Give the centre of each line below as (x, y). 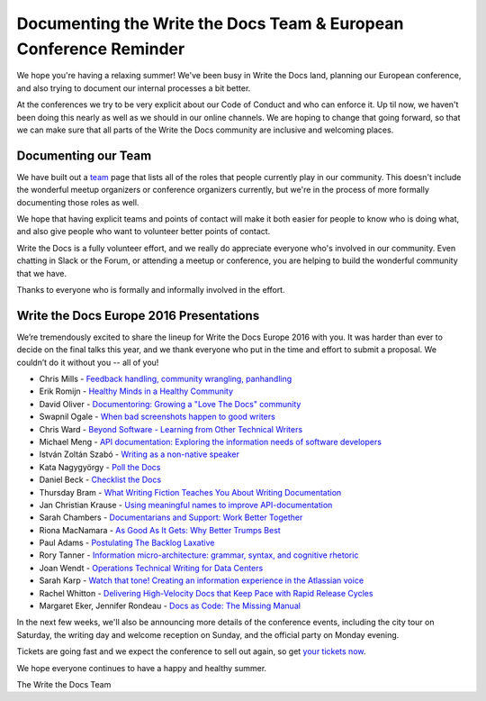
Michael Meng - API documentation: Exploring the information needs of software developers (211, 442)
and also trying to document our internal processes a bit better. (134, 88)
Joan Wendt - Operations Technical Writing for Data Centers (151, 568)
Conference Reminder (101, 49)
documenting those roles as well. (78, 202)
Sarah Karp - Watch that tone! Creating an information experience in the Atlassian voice (202, 580)
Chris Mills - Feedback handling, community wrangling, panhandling (166, 379)
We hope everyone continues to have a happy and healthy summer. (142, 668)
